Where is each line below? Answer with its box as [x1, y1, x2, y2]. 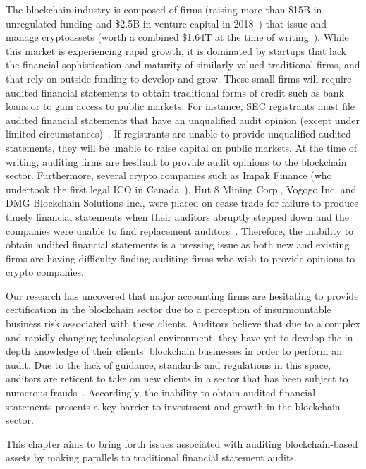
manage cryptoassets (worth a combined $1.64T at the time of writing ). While [6, 30, 349, 44]
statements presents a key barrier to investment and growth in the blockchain [6, 398, 341, 413]
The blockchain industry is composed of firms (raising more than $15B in [6, 2, 322, 16]
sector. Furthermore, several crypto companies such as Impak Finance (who [6, 168, 332, 183]
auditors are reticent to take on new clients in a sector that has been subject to [6, 371, 348, 386]
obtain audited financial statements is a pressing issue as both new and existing [6, 237, 350, 252]
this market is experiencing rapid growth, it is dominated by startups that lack [6, 43, 347, 58]
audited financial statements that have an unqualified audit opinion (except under [6, 112, 360, 127]
